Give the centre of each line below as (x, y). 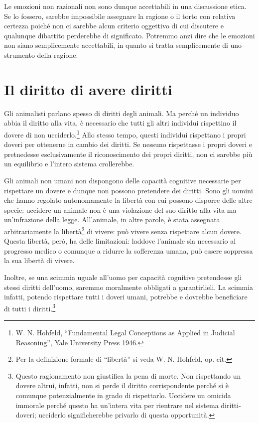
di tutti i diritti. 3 (30, 307)
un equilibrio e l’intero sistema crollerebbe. (69, 164)
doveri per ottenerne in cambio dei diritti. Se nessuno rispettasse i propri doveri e (128, 144)
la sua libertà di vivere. (39, 260)
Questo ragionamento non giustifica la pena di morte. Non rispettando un (128, 375)
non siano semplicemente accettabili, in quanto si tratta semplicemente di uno (123, 45)
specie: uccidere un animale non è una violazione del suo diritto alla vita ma (120, 210)
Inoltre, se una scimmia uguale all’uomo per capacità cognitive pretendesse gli (123, 277)
